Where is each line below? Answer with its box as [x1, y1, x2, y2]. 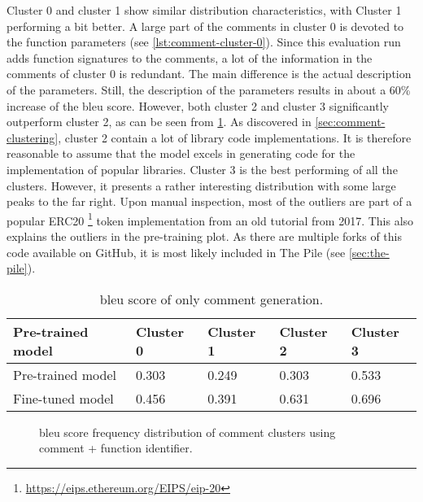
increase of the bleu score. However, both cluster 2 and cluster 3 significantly [7, 97, 389, 114]
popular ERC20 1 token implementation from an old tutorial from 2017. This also [7, 209, 414, 229]
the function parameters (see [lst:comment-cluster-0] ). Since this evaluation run [7, 33, 401, 50]
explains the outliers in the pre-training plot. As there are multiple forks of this [7, 227, 402, 244]
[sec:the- [348, 243, 390, 260]
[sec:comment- [315, 113, 386, 130]
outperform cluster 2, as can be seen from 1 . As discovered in [7, 113, 312, 130]
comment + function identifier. [39, 439, 193, 456]
